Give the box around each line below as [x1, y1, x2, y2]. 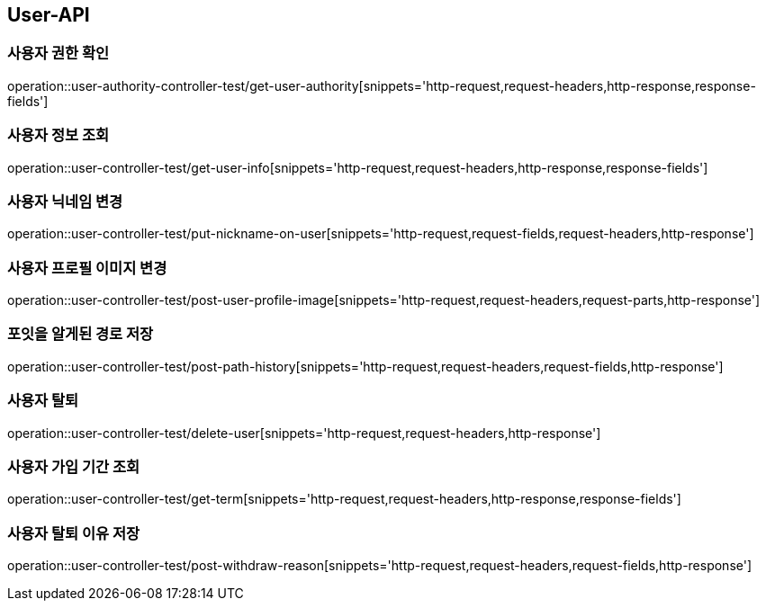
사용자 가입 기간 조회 [7, 457, 140, 476]
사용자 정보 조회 [7, 126, 110, 145]
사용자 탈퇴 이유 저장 [7, 523, 140, 542]
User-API [7, 4, 90, 26]
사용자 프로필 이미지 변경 [7, 258, 167, 277]
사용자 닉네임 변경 [7, 192, 123, 210]
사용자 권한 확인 [7, 44, 110, 63]
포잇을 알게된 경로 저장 [7, 325, 154, 344]
